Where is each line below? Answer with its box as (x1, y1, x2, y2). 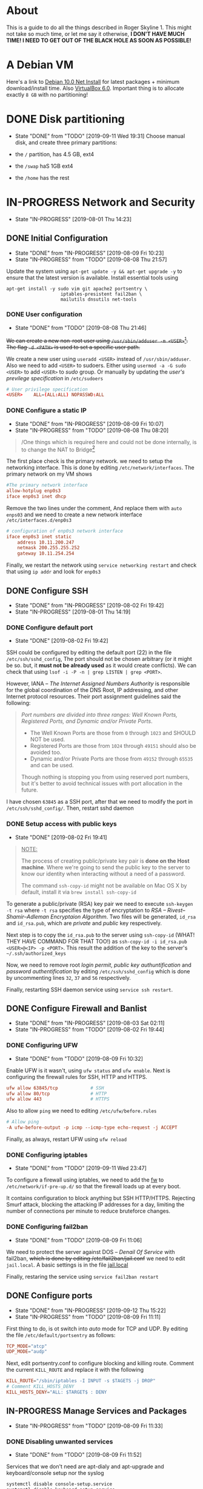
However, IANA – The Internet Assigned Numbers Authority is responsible (6, 680, 190, 687)
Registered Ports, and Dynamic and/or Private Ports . (21, 717, 153, 725)
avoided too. (30, 748, 62, 756)
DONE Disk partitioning (6, 112, 125, 126)
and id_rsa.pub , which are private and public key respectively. (6, 919, 162, 926)
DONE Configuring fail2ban (6, 1222, 88, 1231)
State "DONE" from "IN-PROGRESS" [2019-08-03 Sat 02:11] (15, 1019, 165, 1027)
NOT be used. (30, 736, 65, 743)
